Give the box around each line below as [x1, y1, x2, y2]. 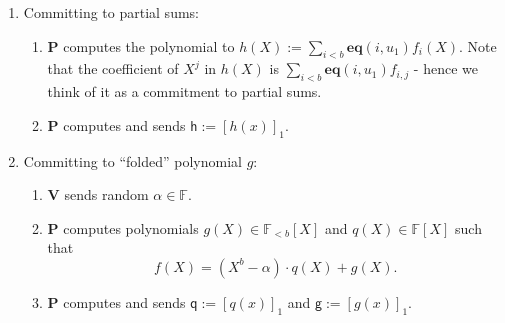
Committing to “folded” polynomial [23, 150, 242, 171]
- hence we [413, 58, 478, 79]
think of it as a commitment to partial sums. [47, 81, 322, 102]
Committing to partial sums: [23, 2, 199, 22]
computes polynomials [63, 217, 199, 238]
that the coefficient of [47, 58, 179, 79]
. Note [459, 35, 497, 56]
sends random [64, 184, 149, 205]
